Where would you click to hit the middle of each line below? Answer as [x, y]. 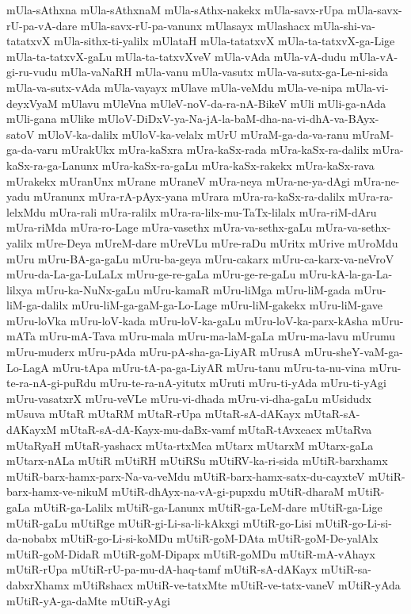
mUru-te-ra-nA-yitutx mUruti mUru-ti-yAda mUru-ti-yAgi [243, 383]
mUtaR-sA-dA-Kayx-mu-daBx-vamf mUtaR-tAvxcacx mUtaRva [216, 430]
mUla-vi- [367, 87]
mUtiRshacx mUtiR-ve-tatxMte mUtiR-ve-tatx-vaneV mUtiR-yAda [237, 584]
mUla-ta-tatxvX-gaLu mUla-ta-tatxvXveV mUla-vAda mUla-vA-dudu [177, 56]
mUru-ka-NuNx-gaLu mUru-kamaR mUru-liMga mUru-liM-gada [193, 289]
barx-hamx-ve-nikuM [57, 491]
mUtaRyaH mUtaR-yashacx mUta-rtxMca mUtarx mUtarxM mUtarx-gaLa [190, 445]
